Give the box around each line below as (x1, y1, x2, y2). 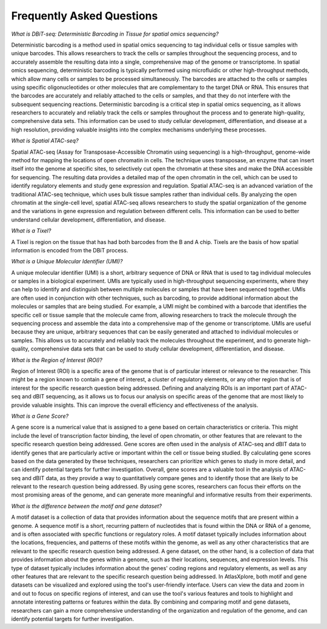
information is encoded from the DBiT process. (11, 246, 128, 254)
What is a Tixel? (11, 227, 51, 234)
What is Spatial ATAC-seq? (11, 137, 79, 145)
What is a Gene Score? (11, 412, 69, 420)
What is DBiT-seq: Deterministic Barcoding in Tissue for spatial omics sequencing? (11, 30, 219, 38)
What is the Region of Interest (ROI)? (11, 356, 103, 363)
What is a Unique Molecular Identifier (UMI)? (11, 258, 124, 265)
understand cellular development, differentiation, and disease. (11, 216, 166, 223)
